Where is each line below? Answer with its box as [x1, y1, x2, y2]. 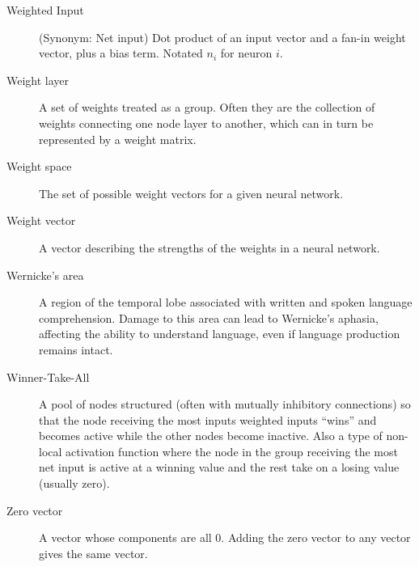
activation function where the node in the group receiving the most [66, 442, 398, 459]
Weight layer [6, 71, 70, 88]
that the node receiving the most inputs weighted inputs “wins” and [39, 411, 377, 428]
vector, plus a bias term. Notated [39, 44, 203, 61]
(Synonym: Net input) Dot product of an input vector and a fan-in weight [39, 28, 406, 45]
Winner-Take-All [6, 368, 90, 385]
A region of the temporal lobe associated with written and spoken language [39, 294, 413, 311]
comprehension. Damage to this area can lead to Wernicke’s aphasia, [39, 309, 379, 326]
